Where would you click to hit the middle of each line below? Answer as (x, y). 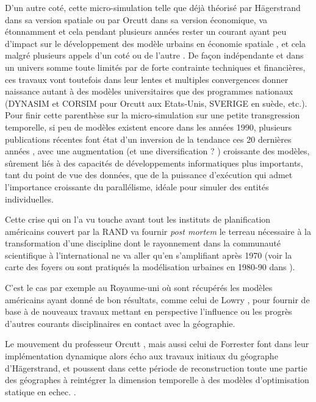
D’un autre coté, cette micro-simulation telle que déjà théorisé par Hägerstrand (153, 7)
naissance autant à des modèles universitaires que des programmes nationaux (149, 91)
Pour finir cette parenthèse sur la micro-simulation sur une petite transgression (153, 115)
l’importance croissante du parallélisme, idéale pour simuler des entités (137, 186)
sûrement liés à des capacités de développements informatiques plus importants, (154, 163)
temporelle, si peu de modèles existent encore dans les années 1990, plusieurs (149, 127)
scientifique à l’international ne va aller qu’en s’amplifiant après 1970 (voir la (149, 255)
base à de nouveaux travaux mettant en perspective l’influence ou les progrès (149, 311)
